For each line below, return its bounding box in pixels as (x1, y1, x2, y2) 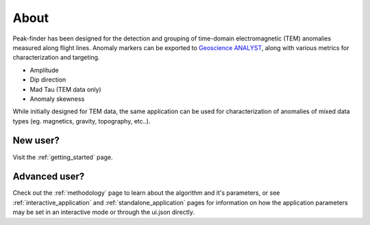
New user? (12, 134, 60, 147)
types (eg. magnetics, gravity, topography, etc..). (12, 117, 151, 125)
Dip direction (29, 75, 66, 84)
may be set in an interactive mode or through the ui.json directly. (12, 208, 195, 216)
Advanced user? (12, 171, 85, 182)
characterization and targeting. (12, 54, 100, 62)
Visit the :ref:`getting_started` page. (12, 153, 113, 161)
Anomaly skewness (29, 95, 85, 103)
